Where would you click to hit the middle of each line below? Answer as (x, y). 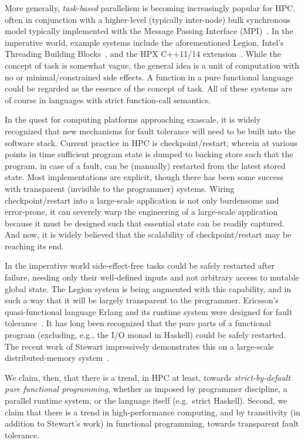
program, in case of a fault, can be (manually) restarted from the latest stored (145, 165)
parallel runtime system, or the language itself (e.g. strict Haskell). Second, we (146, 400)
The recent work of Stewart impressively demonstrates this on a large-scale (139, 346)
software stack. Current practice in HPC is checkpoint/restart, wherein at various (151, 142)
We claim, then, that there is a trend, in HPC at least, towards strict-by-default (148, 377)
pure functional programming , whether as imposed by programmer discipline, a (146, 389)
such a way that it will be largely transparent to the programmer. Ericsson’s (142, 300)
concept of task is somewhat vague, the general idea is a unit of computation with (152, 65)
